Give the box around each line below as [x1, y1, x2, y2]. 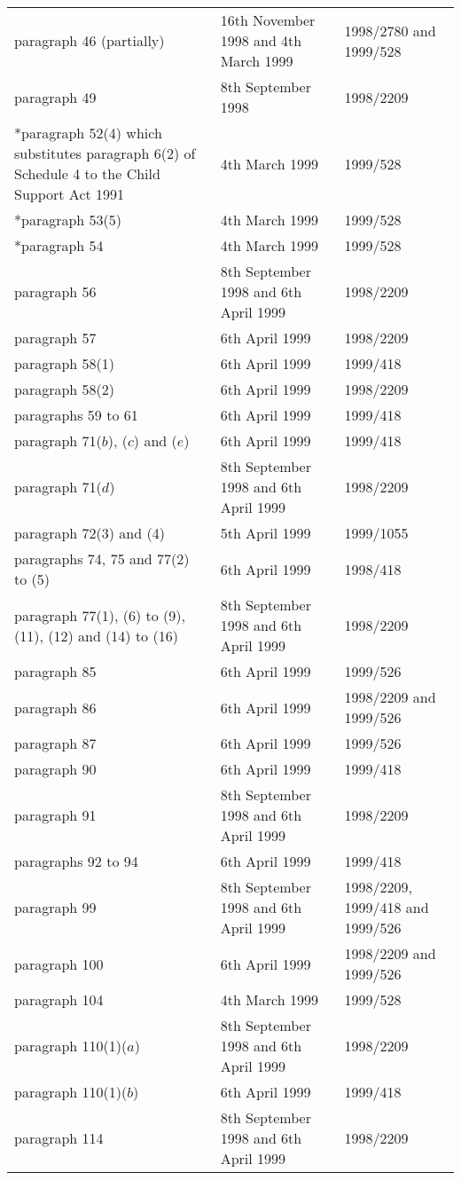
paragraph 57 [14, 327, 97, 348]
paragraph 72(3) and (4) [14, 523, 165, 543]
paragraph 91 [14, 805, 97, 825]
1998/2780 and [344, 20, 436, 41]
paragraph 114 [14, 1128, 104, 1148]
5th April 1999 [220, 523, 311, 543]
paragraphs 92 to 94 [14, 851, 138, 871]
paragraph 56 [14, 281, 97, 302]
